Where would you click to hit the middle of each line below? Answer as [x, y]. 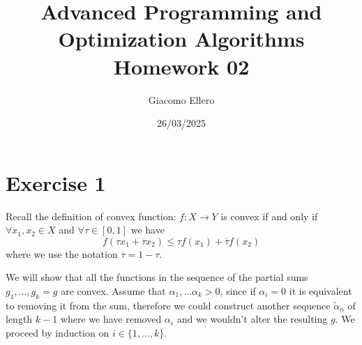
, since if [238, 291]
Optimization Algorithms [181, 39]
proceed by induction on [58, 332]
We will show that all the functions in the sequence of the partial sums [157, 277]
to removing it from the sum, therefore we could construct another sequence [168, 305]
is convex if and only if [269, 216]
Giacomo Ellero [181, 99]
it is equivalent [320, 291]
